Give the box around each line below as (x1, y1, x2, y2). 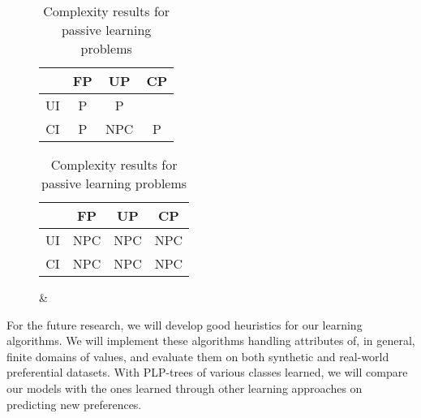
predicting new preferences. (6, 395, 142, 412)
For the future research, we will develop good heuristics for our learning (6, 316, 363, 333)
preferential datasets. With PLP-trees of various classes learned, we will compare (6, 364, 408, 381)
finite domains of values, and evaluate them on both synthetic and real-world (6, 347, 389, 364)
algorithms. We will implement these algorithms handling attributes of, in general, (6, 332, 415, 349)
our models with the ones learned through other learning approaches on (6, 379, 363, 396)
